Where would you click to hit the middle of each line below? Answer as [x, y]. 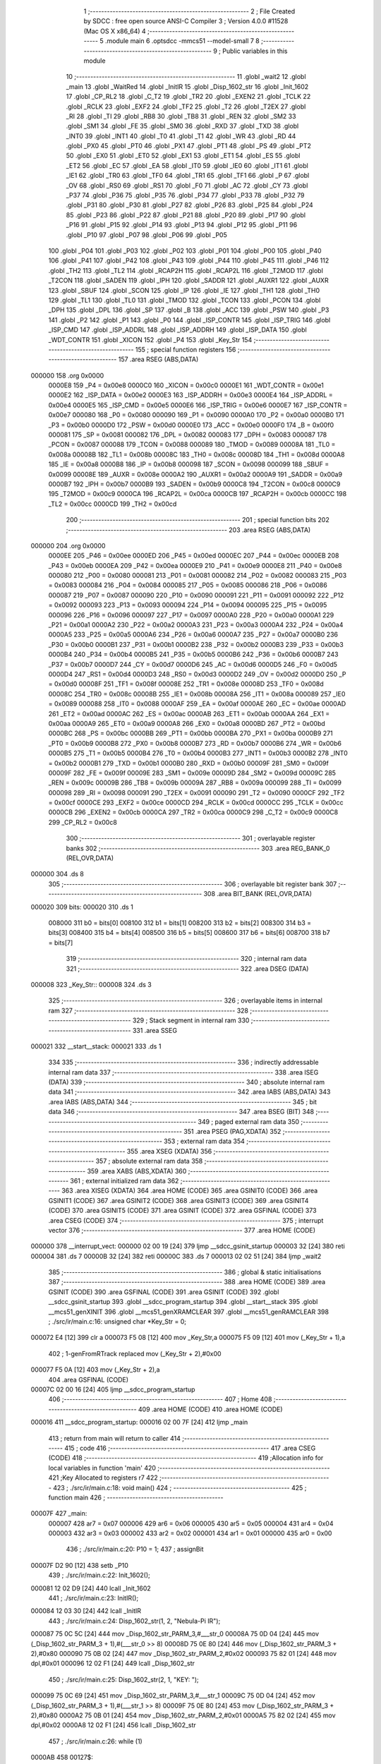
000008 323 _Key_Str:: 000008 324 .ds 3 [91, 984]
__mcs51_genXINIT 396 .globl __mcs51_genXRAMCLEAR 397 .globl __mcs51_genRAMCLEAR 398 [189, 1312]
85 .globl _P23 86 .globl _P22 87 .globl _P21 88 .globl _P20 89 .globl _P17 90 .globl [186, 215]
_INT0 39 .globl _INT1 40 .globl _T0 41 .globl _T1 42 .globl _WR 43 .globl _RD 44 [181, 136]
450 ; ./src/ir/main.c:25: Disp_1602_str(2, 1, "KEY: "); [123, 1679]
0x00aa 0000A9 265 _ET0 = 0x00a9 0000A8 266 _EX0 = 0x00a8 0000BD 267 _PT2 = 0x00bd [187, 723]
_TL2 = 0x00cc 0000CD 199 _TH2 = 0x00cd [113, 504]
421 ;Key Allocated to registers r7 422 [103, 1478]
